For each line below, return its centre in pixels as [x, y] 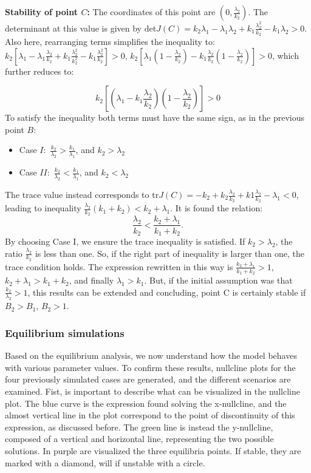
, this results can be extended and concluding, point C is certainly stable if [167, 292]
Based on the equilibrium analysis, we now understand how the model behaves [151, 356]
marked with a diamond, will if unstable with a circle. [105, 462]
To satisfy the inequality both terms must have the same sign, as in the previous [155, 117]
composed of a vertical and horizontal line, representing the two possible [139, 439]
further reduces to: [39, 71]
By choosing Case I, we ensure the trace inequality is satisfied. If [125, 241]
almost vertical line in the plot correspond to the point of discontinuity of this [150, 415]
